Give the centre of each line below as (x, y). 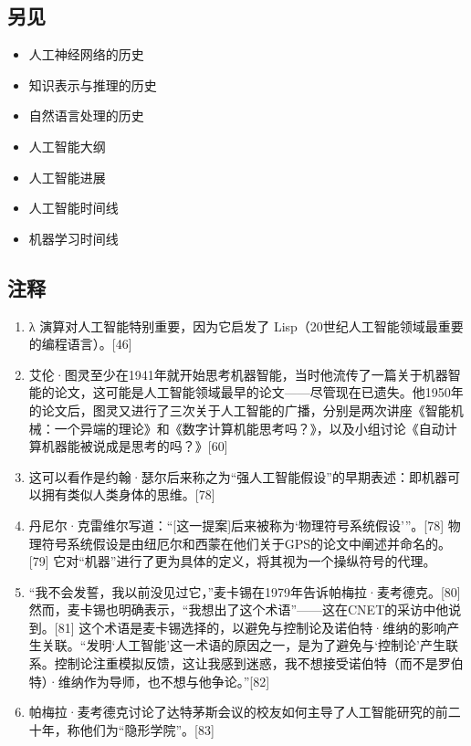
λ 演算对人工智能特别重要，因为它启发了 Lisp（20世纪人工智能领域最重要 (246, 326)
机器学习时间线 (73, 238)
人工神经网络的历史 (86, 54)
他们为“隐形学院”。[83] (147, 729)
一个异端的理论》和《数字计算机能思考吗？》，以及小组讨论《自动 (249, 428)
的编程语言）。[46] (80, 344)
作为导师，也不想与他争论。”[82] (177, 681)
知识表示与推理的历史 (93, 84)
